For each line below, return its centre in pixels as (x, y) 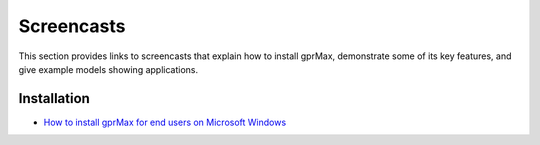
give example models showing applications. (108, 69)
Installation (54, 98)
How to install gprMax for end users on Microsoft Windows (165, 122)
